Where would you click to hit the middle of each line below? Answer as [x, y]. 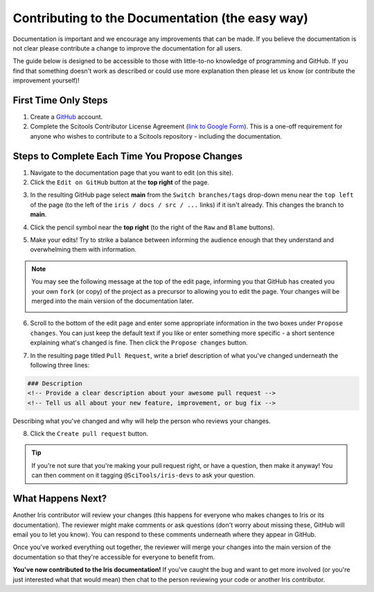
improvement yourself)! [46, 80]
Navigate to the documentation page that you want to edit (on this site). [132, 173]
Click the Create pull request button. [89, 434]
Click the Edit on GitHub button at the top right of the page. [120, 182]
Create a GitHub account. [66, 117]
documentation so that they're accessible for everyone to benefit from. [114, 557]
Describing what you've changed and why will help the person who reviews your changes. [142, 421]
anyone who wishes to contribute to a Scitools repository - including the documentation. [156, 136]
